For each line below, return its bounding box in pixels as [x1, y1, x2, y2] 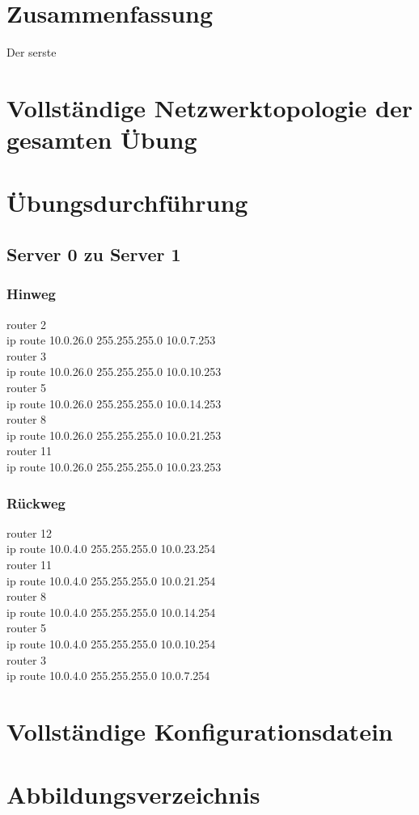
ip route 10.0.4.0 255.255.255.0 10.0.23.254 [6, 540, 216, 557]
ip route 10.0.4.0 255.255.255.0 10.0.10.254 [6, 635, 216, 652]
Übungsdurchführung [6, 186, 248, 219]
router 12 [6, 524, 53, 541]
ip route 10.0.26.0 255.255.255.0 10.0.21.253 [6, 426, 222, 443]
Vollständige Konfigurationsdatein [6, 714, 393, 747]
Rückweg [6, 492, 66, 513]
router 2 [6, 315, 47, 332]
